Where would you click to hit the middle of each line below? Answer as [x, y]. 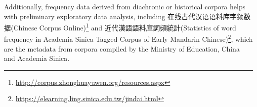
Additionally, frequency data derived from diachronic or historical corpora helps [125, 6]
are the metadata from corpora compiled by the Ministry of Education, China [122, 48]
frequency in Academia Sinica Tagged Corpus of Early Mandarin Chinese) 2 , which [128, 38]
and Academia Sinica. [37, 58]
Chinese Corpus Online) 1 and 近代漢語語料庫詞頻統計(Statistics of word [125, 27]
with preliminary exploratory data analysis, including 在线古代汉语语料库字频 [124, 16]
